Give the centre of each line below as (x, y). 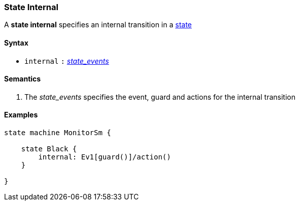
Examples (21, 115)
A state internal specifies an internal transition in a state (98, 25)
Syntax (16, 43)
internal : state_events (67, 61)
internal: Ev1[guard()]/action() (105, 157)
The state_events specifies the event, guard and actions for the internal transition (160, 97)
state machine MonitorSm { (58, 133)
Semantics (23, 79)
